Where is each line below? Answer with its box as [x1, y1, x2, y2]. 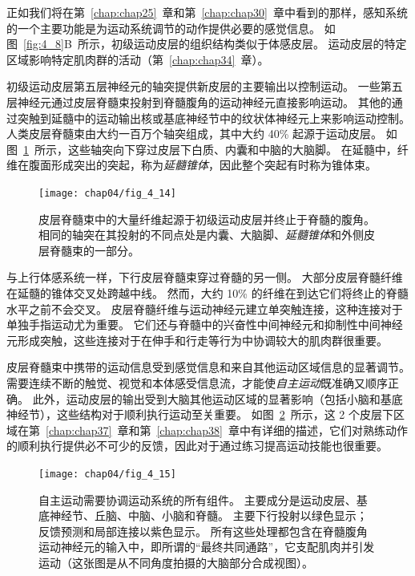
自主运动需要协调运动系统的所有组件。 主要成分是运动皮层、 [38, 491, 357, 508]
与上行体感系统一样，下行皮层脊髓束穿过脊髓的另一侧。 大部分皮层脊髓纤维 [6, 269, 403, 286]
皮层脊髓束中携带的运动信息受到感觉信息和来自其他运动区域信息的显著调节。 [6, 359, 410, 375]
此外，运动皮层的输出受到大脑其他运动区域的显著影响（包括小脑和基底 [32, 390, 403, 407]
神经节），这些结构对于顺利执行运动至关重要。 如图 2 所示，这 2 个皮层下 [6, 406, 393, 423]
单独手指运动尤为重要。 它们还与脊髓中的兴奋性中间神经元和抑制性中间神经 [6, 316, 403, 333]
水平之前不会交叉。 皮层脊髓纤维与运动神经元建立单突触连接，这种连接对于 [6, 300, 403, 317]
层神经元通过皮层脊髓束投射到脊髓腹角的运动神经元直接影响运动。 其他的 [6, 93, 392, 110]
